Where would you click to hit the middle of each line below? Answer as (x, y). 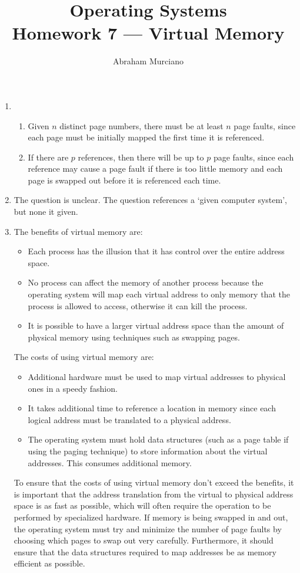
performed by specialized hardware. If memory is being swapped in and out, (151, 517)
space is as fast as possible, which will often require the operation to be (142, 505)
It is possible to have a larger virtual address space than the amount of (156, 325)
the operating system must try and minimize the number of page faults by (148, 528)
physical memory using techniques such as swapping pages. (134, 337)
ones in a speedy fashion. (73, 388)
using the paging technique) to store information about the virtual (148, 451)
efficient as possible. (49, 563)
